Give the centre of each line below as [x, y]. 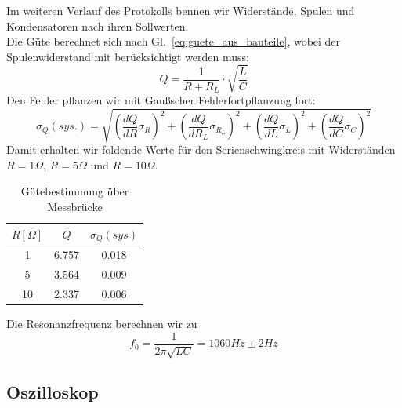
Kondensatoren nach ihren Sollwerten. [98, 25]
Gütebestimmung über [75, 191]
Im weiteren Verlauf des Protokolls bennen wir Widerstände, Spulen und [181, 10]
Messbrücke [75, 206]
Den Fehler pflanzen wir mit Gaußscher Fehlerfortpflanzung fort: [161, 100]
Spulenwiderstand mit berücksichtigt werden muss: [128, 56]
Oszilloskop [53, 392]
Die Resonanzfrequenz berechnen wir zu [102, 324]
